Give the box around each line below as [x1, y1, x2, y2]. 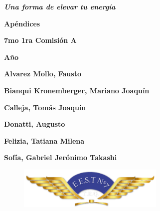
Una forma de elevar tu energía [4, 1, 116, 11]
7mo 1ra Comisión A [4, 35, 77, 45]
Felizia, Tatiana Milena [4, 135, 85, 146]
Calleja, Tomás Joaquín [4, 102, 86, 112]
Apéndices [4, 18, 40, 28]
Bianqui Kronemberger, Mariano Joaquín [4, 85, 150, 95]
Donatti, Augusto [4, 119, 65, 129]
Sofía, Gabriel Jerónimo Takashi [4, 152, 117, 163]
